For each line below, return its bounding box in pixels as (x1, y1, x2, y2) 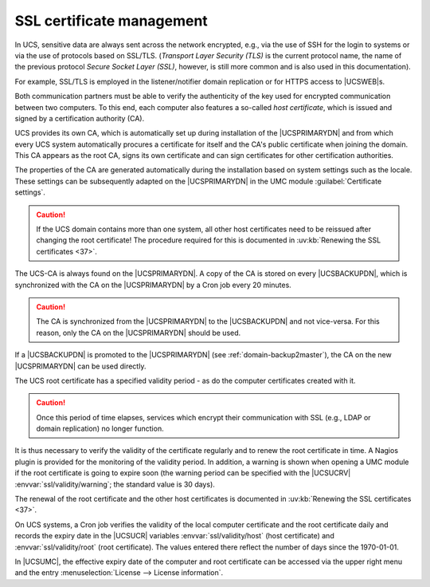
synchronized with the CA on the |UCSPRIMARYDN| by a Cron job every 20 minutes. (14, 280, 292, 290)
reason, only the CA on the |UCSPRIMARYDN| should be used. (36, 328, 241, 337)
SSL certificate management (14, 12, 209, 30)
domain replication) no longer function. (36, 424, 164, 434)
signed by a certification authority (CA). (14, 113, 145, 123)
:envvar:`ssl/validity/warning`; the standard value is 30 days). (14, 479, 215, 489)
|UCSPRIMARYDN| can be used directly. (14, 361, 147, 371)
